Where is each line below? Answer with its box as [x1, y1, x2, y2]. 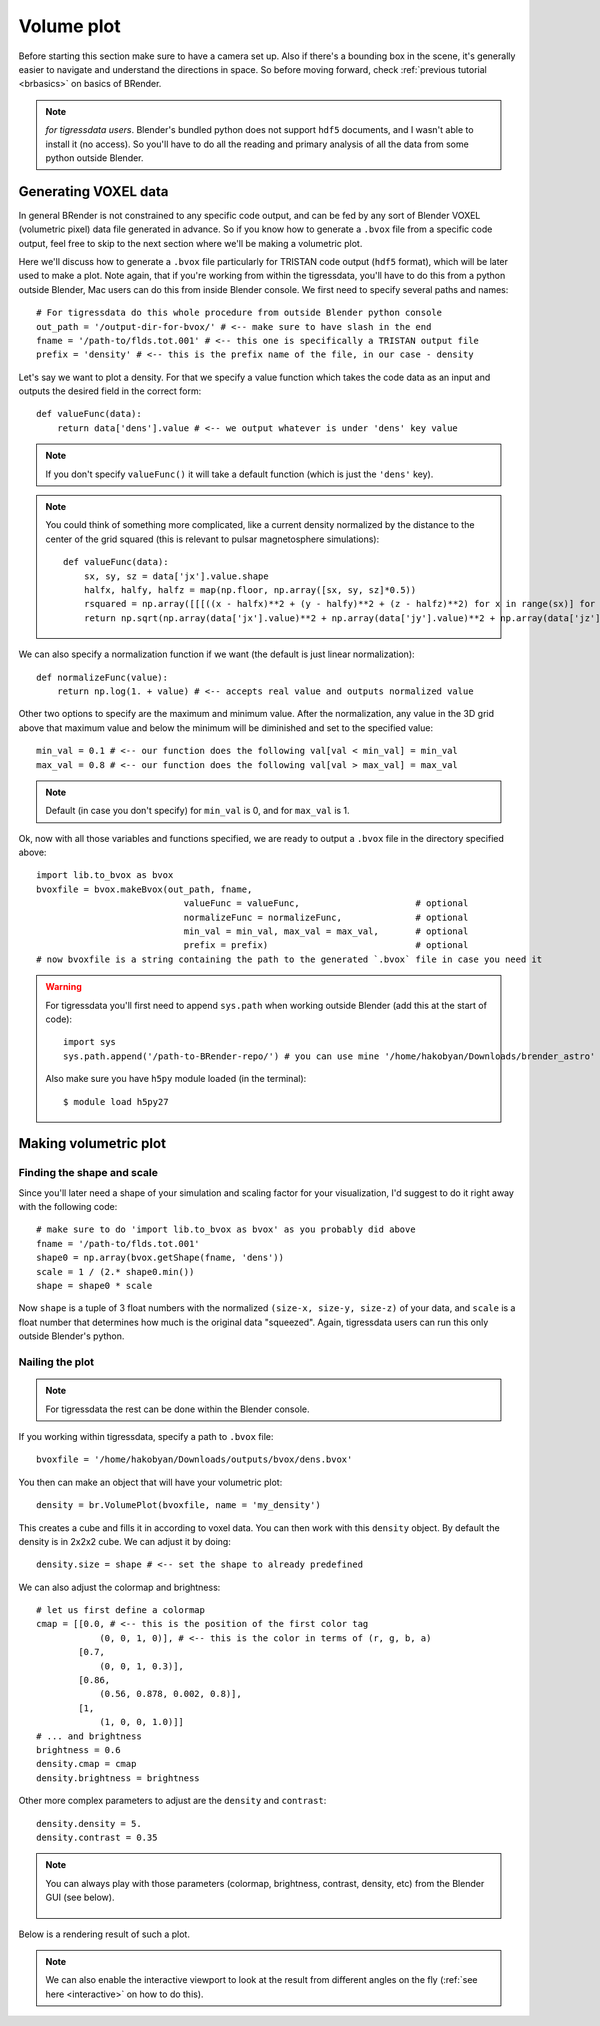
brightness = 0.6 [36, 1744, 121, 1755]
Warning [45, 981, 82, 993]
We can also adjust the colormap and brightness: [18, 1581, 221, 1593]
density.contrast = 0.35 [36, 1831, 158, 1843]
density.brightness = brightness [36, 1772, 200, 1784]
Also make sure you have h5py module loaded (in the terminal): [45, 1073, 307, 1085]
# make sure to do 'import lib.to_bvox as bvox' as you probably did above [36, 1224, 416, 1235]
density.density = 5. [36, 1818, 142, 1829]
